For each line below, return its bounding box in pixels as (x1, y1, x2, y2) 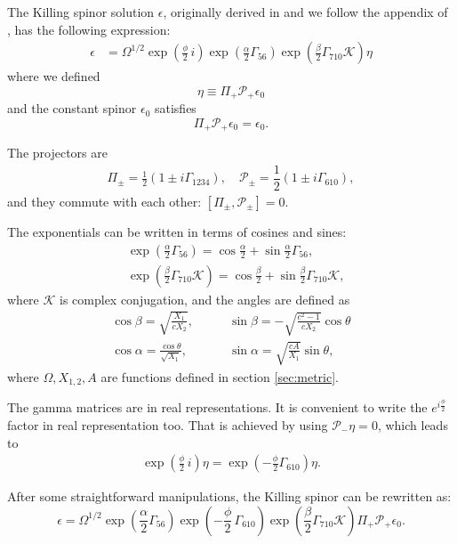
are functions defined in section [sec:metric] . (100, 367, 339, 386)
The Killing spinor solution (7, 3, 155, 20)
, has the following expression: (7, 20, 171, 38)
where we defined (7, 67, 100, 85)
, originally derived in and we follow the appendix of (163, 3, 448, 20)
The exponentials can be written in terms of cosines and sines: (7, 223, 347, 240)
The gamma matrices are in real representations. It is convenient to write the (7, 398, 428, 417)
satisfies (154, 99, 196, 118)
